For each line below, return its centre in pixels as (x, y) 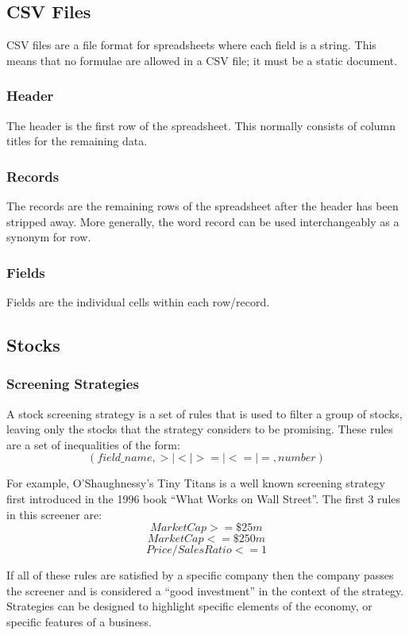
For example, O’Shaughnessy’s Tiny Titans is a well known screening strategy (196, 483)
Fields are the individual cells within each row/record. (138, 302)
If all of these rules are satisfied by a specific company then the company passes (200, 575)
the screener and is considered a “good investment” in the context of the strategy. (205, 590)
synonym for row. (49, 237)
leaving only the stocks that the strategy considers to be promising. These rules (200, 429)
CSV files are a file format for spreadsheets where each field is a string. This (191, 45)
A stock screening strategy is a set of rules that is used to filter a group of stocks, (204, 413)
